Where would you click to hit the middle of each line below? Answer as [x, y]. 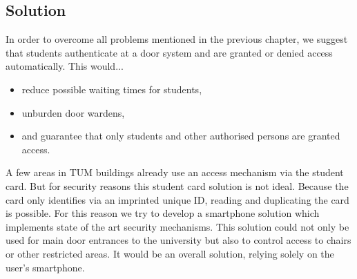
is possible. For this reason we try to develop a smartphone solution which [163, 213]
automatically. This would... [65, 66]
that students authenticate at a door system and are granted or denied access [169, 52]
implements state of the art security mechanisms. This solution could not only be [177, 226]
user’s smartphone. [45, 267]
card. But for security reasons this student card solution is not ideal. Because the [177, 185]
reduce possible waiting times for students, [112, 89]
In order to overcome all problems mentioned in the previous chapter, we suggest [177, 39]
